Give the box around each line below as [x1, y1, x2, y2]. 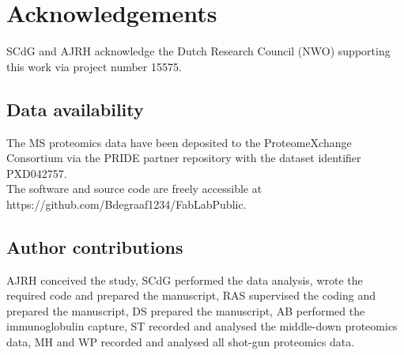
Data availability [6, 96, 144, 121]
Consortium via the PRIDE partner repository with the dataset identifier [6, 149, 361, 166]
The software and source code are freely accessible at [6, 180, 262, 197]
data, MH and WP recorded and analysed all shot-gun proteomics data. [6, 334, 355, 350]
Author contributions [6, 234, 183, 259]
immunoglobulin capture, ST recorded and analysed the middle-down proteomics [6, 318, 398, 334]
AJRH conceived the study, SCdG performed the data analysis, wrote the [6, 271, 363, 288]
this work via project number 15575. [6, 58, 182, 74]
